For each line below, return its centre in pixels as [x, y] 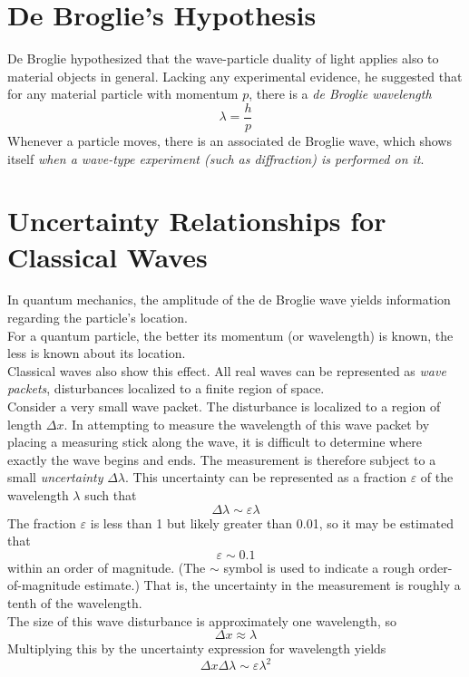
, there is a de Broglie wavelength [340, 94]
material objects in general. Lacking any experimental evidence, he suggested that [235, 76]
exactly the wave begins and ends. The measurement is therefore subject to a [222, 459]
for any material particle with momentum [123, 94]
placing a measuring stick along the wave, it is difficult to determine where [215, 442]
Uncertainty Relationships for [197, 221]
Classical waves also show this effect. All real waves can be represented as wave [227, 370]
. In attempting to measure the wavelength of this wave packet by [247, 424]
